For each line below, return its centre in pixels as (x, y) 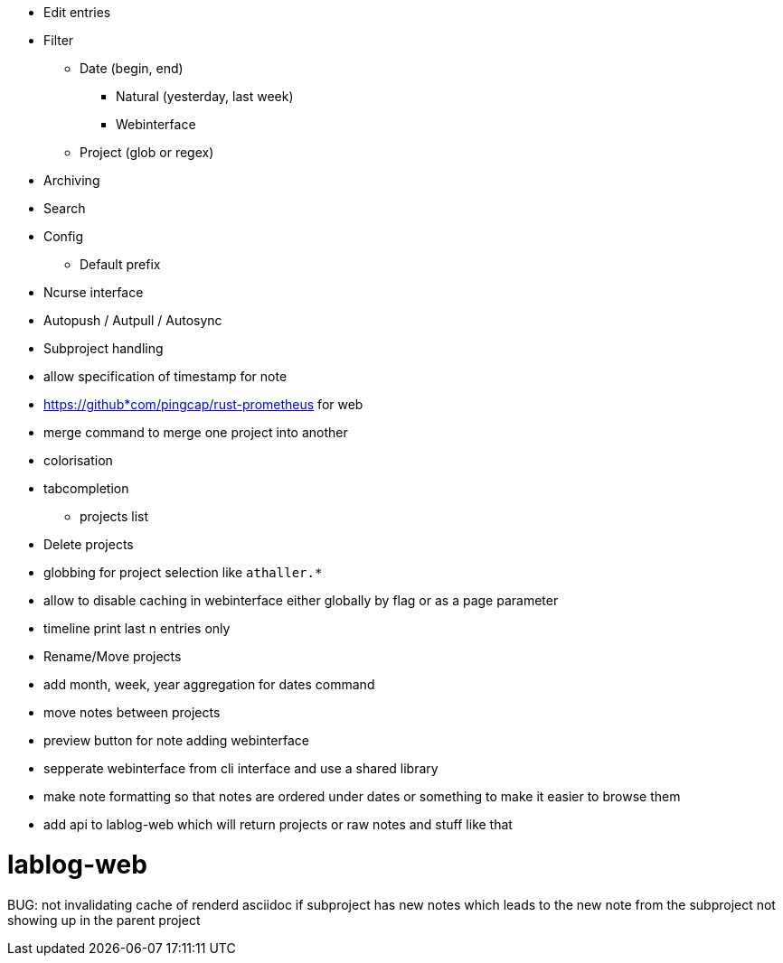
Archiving (72, 180)
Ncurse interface (94, 292)
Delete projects (89, 544)
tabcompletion (86, 488)
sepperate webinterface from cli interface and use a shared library (241, 768)
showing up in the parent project (104, 920)
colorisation (78, 460)
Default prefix (120, 264)
